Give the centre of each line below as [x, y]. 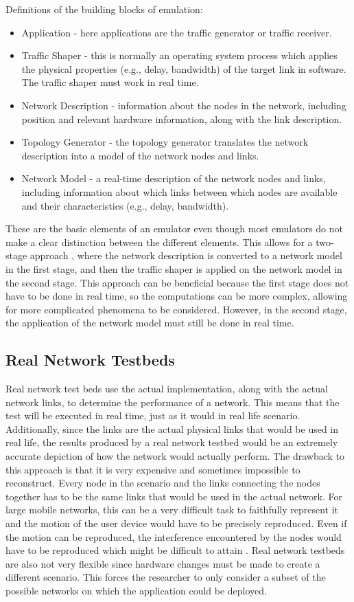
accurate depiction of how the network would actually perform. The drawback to [175, 456]
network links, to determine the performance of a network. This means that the [173, 402]
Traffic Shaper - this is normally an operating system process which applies [179, 55]
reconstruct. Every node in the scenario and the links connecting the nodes [163, 483]
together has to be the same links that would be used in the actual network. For [174, 496]
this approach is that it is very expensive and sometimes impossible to [153, 469]
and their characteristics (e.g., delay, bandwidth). [125, 205]
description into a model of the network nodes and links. [140, 155]
